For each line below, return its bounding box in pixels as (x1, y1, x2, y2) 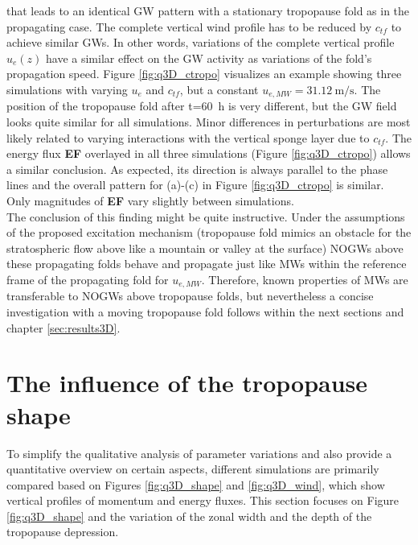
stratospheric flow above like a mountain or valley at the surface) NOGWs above (6, 239, 404, 256)
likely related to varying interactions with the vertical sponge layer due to (6, 129, 370, 146)
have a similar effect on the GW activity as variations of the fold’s (46, 49, 372, 66)
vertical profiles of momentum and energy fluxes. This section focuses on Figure (6, 492, 400, 509)
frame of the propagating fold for (6, 270, 169, 287)
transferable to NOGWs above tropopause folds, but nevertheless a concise (6, 287, 374, 304)
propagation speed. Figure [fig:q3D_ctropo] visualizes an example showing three (6, 65, 402, 82)
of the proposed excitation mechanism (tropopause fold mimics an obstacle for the (6, 224, 412, 241)
